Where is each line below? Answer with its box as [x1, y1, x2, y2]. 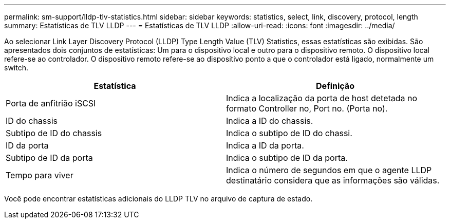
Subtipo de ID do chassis [6, 128, 102, 138]
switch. [4, 63, 28, 72]
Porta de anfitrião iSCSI [6, 98, 96, 108]
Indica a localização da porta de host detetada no [226, 93, 418, 103]
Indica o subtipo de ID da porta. [226, 153, 348, 163]
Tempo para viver [6, 170, 73, 180]
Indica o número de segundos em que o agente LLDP [226, 165, 432, 175]
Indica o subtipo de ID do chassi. [226, 128, 352, 138]
